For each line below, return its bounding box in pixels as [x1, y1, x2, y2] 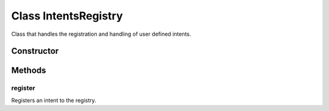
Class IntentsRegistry [11, 9, 123, 22]
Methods [11, 66, 46, 76]
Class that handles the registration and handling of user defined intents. [11, 30, 191, 38]
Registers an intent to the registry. [11, 96, 97, 104]
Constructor [11, 46, 59, 56]
